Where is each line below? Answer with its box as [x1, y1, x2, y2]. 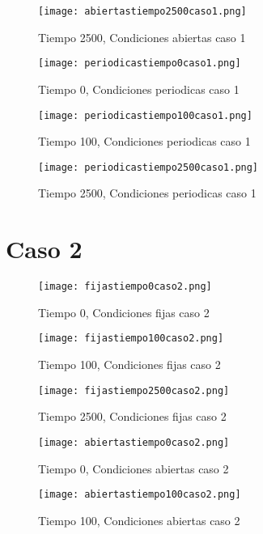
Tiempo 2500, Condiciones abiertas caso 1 [38, 28, 246, 45]
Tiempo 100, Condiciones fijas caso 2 [38, 356, 221, 373]
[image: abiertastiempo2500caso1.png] [38, 6, 247, 17]
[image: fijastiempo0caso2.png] [38, 281, 212, 293]
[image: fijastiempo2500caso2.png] [38, 384, 230, 396]
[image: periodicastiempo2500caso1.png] [38, 161, 259, 173]
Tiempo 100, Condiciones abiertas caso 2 [38, 511, 240, 528]
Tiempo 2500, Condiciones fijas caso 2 [38, 408, 227, 425]
